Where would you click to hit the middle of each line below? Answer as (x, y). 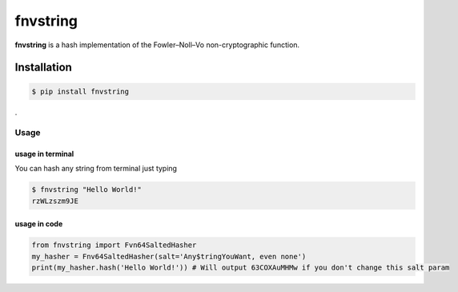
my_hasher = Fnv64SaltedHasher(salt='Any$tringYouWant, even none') (169, 256)
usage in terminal (44, 154)
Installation (43, 68)
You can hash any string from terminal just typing (96, 169)
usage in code (39, 224)
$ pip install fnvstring (80, 91)
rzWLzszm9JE (55, 201)
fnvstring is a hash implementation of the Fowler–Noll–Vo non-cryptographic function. (157, 45)
